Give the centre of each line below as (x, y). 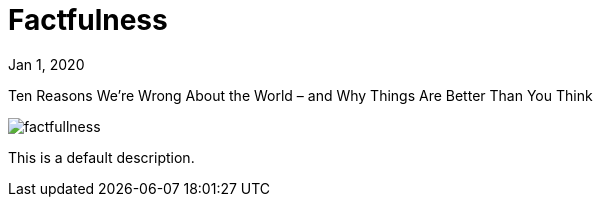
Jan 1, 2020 (46, 64)
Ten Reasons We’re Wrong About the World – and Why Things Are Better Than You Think (300, 95)
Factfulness (88, 20)
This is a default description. (101, 157)
